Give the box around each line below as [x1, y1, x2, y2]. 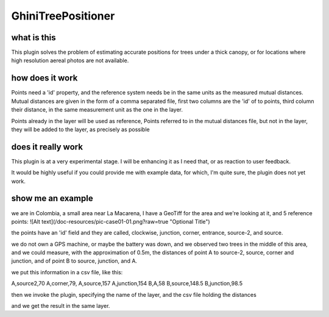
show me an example [11, 193, 94, 204]
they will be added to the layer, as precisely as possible [11, 126, 150, 133]
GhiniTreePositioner [11, 9, 115, 23]
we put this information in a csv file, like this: [11, 268, 123, 276]
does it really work [11, 141, 83, 152]
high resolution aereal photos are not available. [11, 57, 129, 64]
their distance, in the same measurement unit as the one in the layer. [11, 106, 183, 113]
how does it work [11, 73, 78, 84]
